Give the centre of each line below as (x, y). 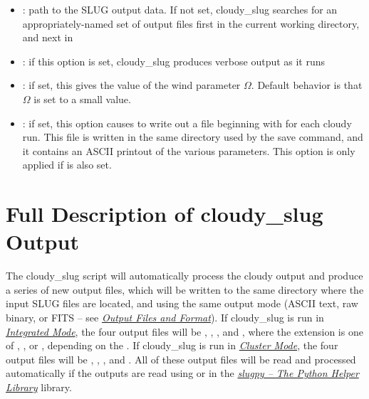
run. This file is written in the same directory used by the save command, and (193, 137)
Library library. (39, 387)
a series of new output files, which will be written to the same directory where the (185, 289)
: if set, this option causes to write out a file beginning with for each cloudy (187, 123)
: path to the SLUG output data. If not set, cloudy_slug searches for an (180, 9)
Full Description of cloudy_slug (165, 214)
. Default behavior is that (307, 85)
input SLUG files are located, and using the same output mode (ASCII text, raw (182, 303)
